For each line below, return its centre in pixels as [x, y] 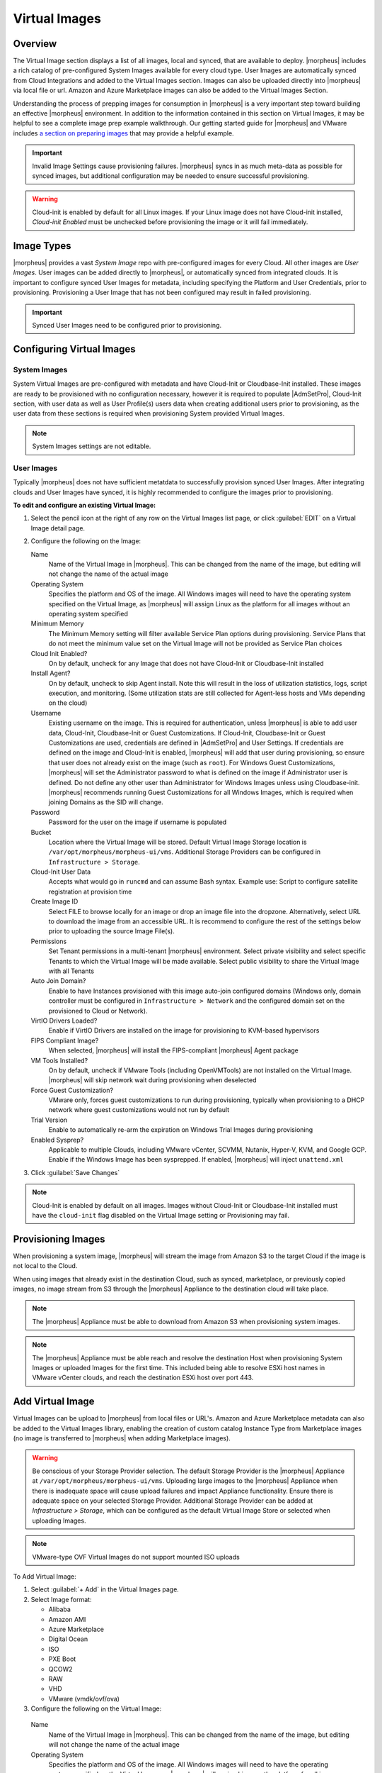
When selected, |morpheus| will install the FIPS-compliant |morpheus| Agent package [173, 1050]
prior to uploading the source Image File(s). [111, 931]
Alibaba [59, 1609]
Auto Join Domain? [58, 981]
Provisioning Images [59, 1239]
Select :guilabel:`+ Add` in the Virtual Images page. [105, 1589]
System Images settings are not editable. [92, 446]
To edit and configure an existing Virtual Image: [84, 505]
